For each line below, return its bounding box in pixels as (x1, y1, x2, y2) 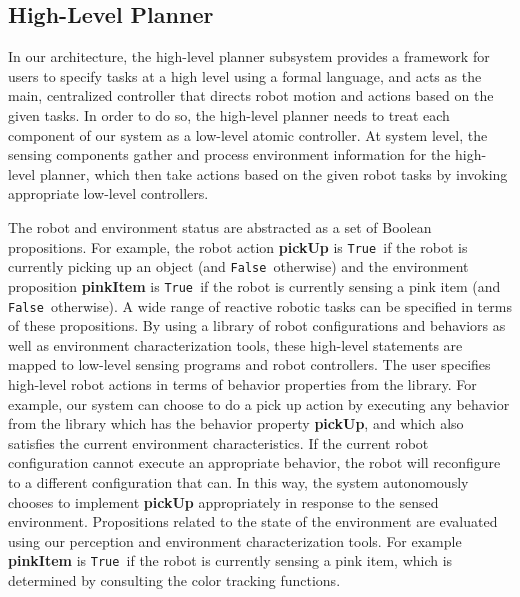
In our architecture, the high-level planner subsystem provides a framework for (8, 46, 490, 67)
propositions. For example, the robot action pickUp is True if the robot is (8, 236, 468, 257)
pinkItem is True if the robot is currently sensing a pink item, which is (8, 550, 453, 571)
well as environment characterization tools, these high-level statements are (8, 334, 463, 355)
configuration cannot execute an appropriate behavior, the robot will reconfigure (8, 452, 501, 473)
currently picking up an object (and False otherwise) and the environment (8, 256, 469, 277)
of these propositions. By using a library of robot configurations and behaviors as (8, 315, 506, 336)
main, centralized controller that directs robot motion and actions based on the (8, 85, 494, 106)
